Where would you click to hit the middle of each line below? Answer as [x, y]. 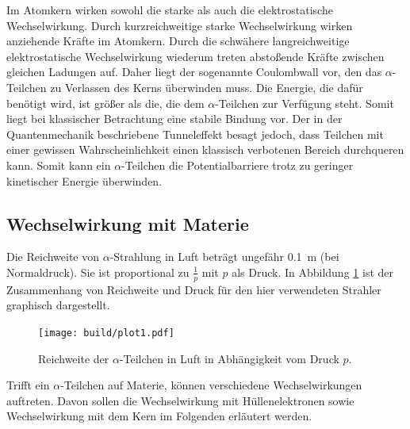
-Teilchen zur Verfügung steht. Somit [305, 103]
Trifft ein [28, 385]
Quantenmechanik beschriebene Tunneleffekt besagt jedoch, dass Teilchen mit [195, 134]
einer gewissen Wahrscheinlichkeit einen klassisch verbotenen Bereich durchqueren [205, 149]
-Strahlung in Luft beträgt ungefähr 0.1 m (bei [224, 257]
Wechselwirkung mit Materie [128, 223]
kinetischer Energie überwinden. [84, 180]
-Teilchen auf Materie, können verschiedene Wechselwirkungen [211, 385]
